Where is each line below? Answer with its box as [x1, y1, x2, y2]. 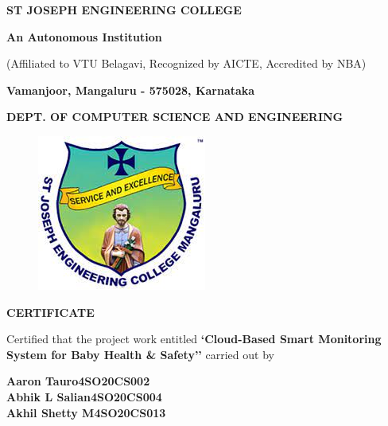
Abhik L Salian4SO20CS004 [6, 388, 162, 405]
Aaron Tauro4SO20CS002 [6, 373, 150, 389]
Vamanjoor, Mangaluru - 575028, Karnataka [6, 81, 255, 98]
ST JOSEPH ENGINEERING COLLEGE [6, 2, 242, 18]
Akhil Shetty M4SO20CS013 [6, 404, 166, 420]
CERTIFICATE [6, 303, 95, 320]
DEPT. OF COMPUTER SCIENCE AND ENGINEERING [6, 108, 343, 125]
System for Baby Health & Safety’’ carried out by [6, 346, 274, 362]
